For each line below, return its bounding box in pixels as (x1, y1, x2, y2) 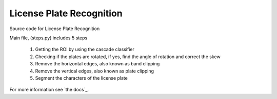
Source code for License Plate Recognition (9, 26, 100, 32)
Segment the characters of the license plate (35, 75, 128, 81)
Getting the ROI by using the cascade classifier (35, 46, 134, 53)
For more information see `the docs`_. (9, 87, 89, 93)
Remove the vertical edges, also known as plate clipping (35, 68, 154, 74)
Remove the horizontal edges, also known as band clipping (35, 61, 160, 67)
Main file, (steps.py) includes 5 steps (9, 35, 88, 41)
